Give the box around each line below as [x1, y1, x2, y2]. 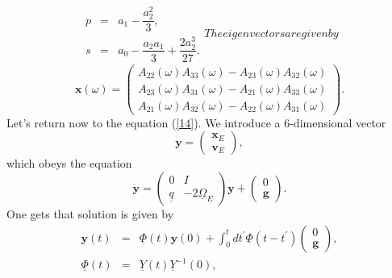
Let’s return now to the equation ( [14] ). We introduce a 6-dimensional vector [6, 114, 386, 131]
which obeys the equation [6, 155, 132, 172]
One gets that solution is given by [6, 205, 174, 222]
